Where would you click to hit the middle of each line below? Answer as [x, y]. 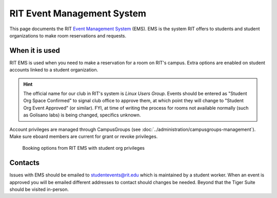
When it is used [35, 51]
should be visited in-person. [39, 189]
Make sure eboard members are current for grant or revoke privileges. [84, 136]
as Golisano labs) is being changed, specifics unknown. [82, 115]
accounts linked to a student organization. [54, 70]
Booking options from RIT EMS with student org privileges [83, 148]
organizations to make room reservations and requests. [68, 35]
